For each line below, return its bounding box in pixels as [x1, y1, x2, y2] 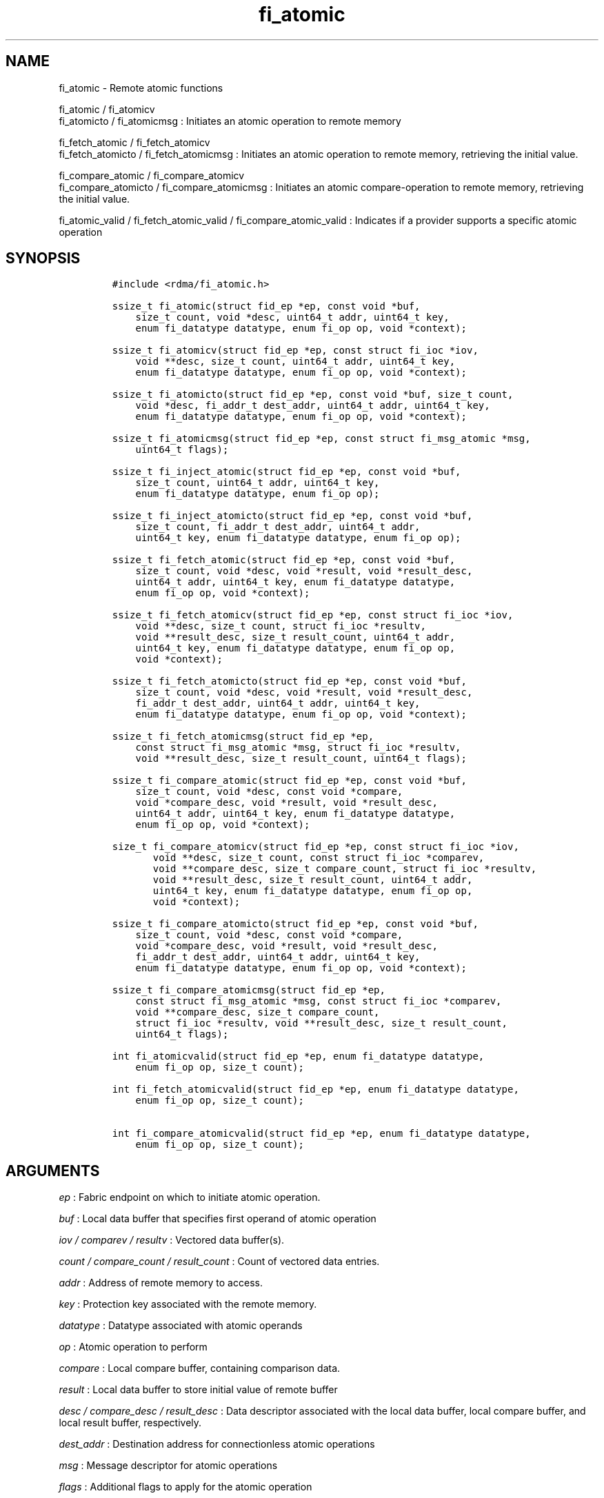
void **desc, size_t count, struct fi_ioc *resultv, [135, 620, 426, 632]
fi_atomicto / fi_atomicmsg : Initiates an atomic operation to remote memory [59, 114, 401, 127]
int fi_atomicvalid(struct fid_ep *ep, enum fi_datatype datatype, [112, 1051, 485, 1062]
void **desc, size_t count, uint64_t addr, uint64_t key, [135, 356, 456, 367]
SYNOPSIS [6, 250, 81, 267]
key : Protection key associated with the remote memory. [59, 1298, 317, 1310]
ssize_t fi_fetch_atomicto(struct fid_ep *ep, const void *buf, [112, 676, 467, 687]
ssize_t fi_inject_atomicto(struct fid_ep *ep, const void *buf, [112, 510, 473, 522]
